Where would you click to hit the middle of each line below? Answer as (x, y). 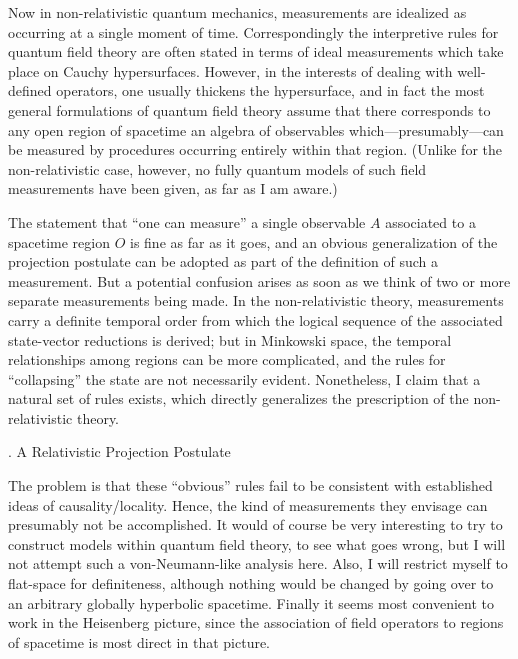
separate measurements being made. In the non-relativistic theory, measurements (256, 300)
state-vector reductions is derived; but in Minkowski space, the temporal (230, 339)
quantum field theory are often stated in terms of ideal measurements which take (256, 51)
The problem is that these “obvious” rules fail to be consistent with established (250, 485)
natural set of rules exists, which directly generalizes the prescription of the (238, 398)
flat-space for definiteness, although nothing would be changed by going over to (251, 583)
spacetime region (59, 241)
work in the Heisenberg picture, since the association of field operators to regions (256, 622)
